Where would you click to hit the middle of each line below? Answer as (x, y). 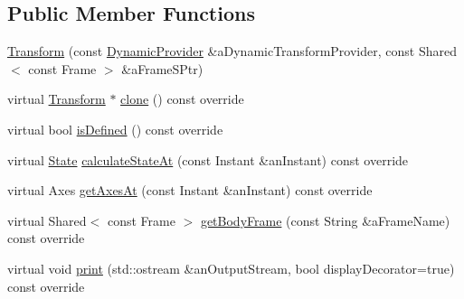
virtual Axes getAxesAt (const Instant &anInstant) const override (190, 190)
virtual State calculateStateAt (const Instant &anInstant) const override (208, 159)
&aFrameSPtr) (162, 68)
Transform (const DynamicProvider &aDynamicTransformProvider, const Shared (232, 51)
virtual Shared (47, 220)
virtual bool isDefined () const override (115, 129)
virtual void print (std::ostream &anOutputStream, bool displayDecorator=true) (231, 268)
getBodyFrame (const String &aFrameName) (325, 220)
